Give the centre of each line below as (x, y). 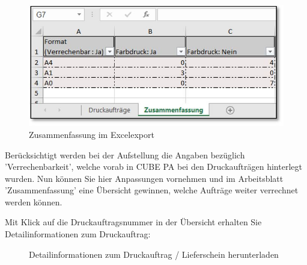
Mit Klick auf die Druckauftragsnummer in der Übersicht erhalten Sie (133, 222)
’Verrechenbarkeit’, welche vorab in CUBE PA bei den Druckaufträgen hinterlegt (153, 167)
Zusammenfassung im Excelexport (92, 134)
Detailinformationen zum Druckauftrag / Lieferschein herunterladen (154, 254)
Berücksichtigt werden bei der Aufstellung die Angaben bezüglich (125, 154)
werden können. (34, 201)
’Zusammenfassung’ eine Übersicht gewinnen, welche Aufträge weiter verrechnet (152, 190)
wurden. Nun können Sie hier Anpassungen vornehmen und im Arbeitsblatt (144, 178)
